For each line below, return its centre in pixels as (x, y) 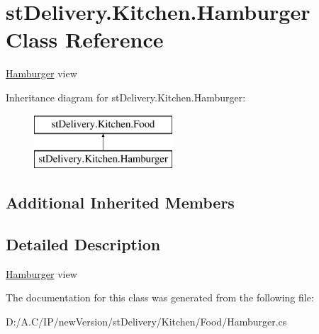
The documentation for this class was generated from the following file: (160, 297)
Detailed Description (83, 244)
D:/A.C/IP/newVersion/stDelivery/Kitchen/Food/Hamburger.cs (146, 321)
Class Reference (85, 39)
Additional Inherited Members (120, 202)
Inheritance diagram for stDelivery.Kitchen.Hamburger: (126, 97)
